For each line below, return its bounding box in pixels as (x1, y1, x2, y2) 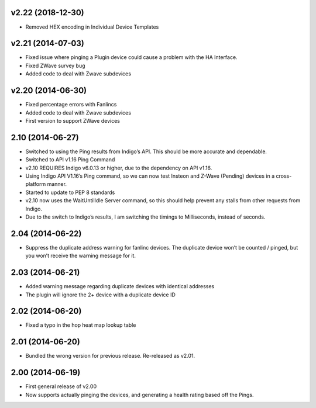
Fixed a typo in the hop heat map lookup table (25, 321, 136, 329)
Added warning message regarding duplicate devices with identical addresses (25, 283, 215, 290)
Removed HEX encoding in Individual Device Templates (25, 23, 159, 30)
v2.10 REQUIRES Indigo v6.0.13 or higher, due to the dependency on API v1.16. (25, 164, 212, 171)
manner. (47, 181, 67, 188)
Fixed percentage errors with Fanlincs (25, 101, 117, 108)
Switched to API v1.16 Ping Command (25, 156, 115, 163)
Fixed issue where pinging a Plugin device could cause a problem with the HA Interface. (25, 54, 238, 61)
